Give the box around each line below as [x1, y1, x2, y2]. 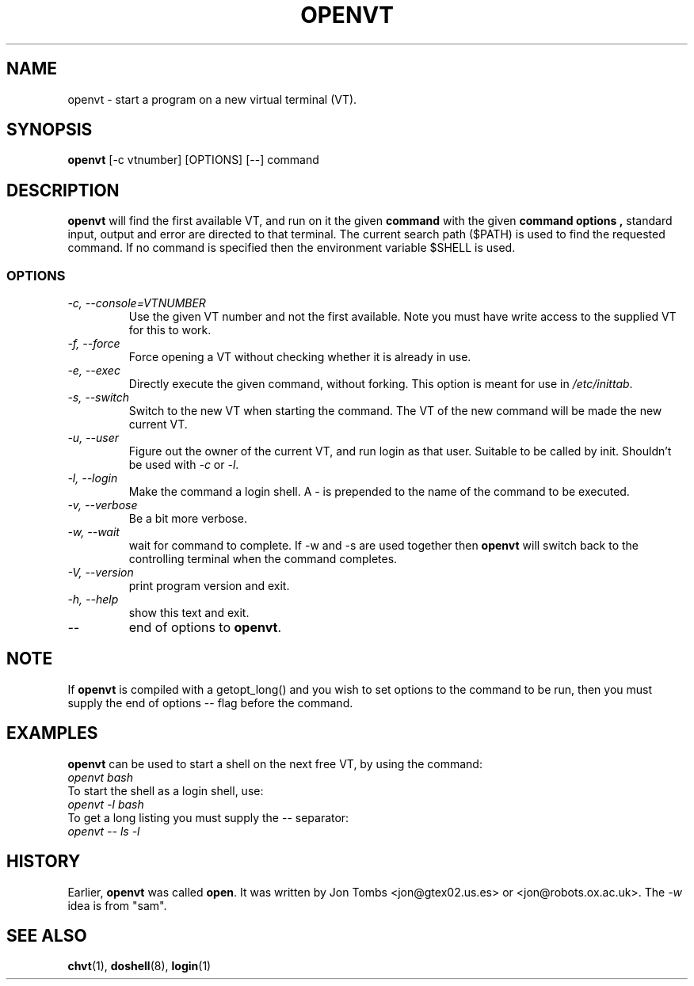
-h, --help [67, 592, 119, 607]
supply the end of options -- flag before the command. [67, 695, 353, 710]
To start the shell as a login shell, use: [67, 783, 264, 798]
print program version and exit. [128, 579, 290, 593]
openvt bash [67, 770, 133, 784]
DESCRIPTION [6, 180, 120, 200]
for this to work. [128, 323, 212, 337]
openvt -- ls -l [67, 824, 140, 838]
